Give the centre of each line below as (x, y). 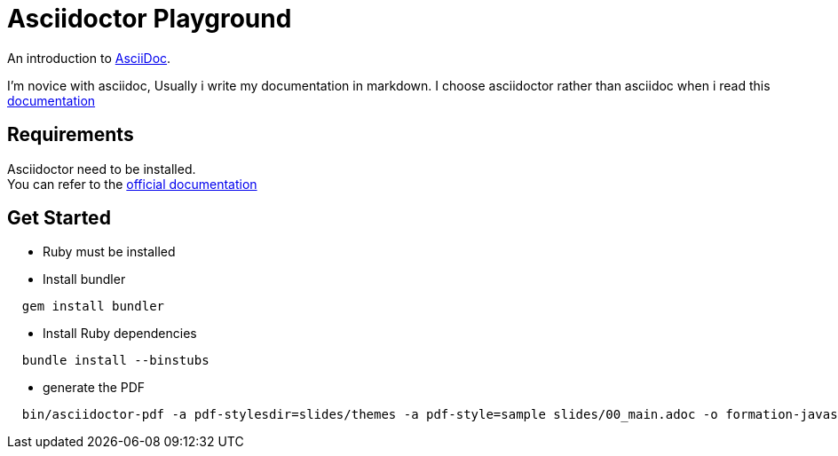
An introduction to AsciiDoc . (89, 58)
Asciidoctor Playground (150, 19)
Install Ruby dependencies (120, 334)
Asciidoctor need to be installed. (102, 169)
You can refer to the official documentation (132, 184)
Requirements (71, 135)
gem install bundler (93, 307)
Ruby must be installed (109, 252)
